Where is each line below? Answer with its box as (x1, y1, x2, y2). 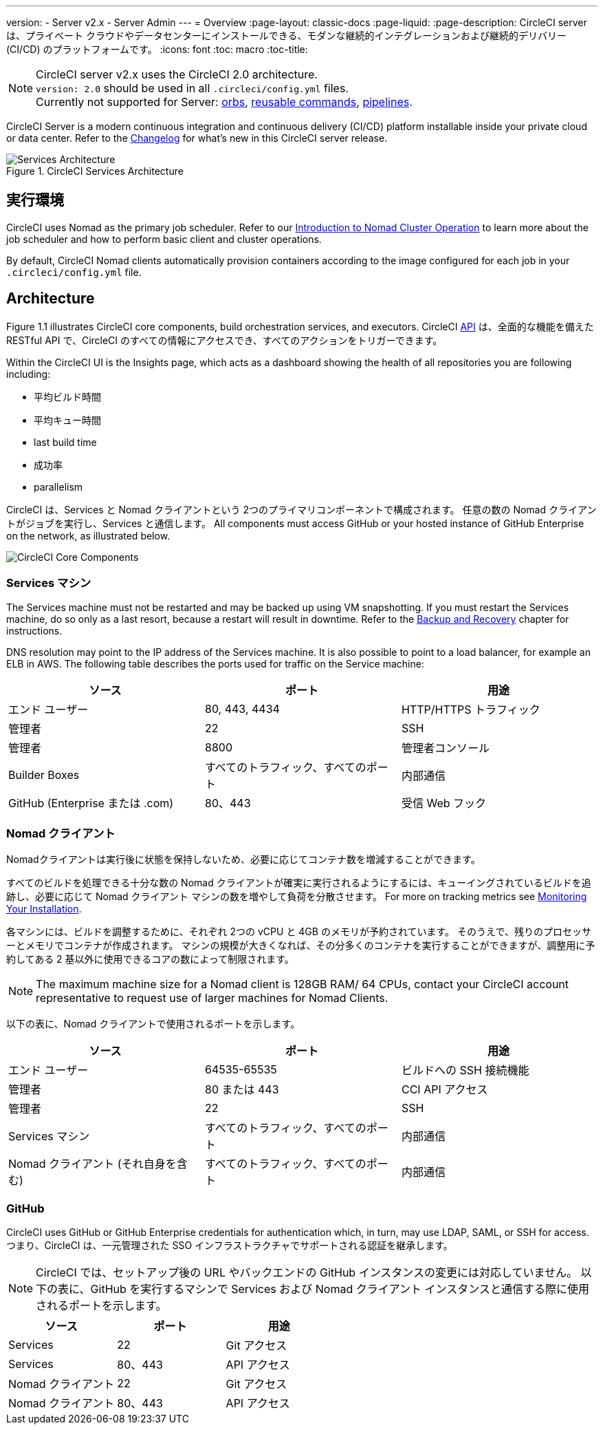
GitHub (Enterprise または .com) (8, 796, 174, 811)
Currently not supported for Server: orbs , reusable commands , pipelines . (36, 95, 413, 109)
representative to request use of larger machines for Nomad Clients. (36, 991, 388, 1005)
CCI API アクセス (401, 1082, 488, 1097)
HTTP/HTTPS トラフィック (401, 703, 540, 717)
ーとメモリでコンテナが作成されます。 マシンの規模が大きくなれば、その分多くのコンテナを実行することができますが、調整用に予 (6, 939, 595, 952)
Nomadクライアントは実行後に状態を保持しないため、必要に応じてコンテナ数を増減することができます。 (6, 853, 481, 866)
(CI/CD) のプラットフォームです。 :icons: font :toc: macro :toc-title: (6, 43, 308, 55)
